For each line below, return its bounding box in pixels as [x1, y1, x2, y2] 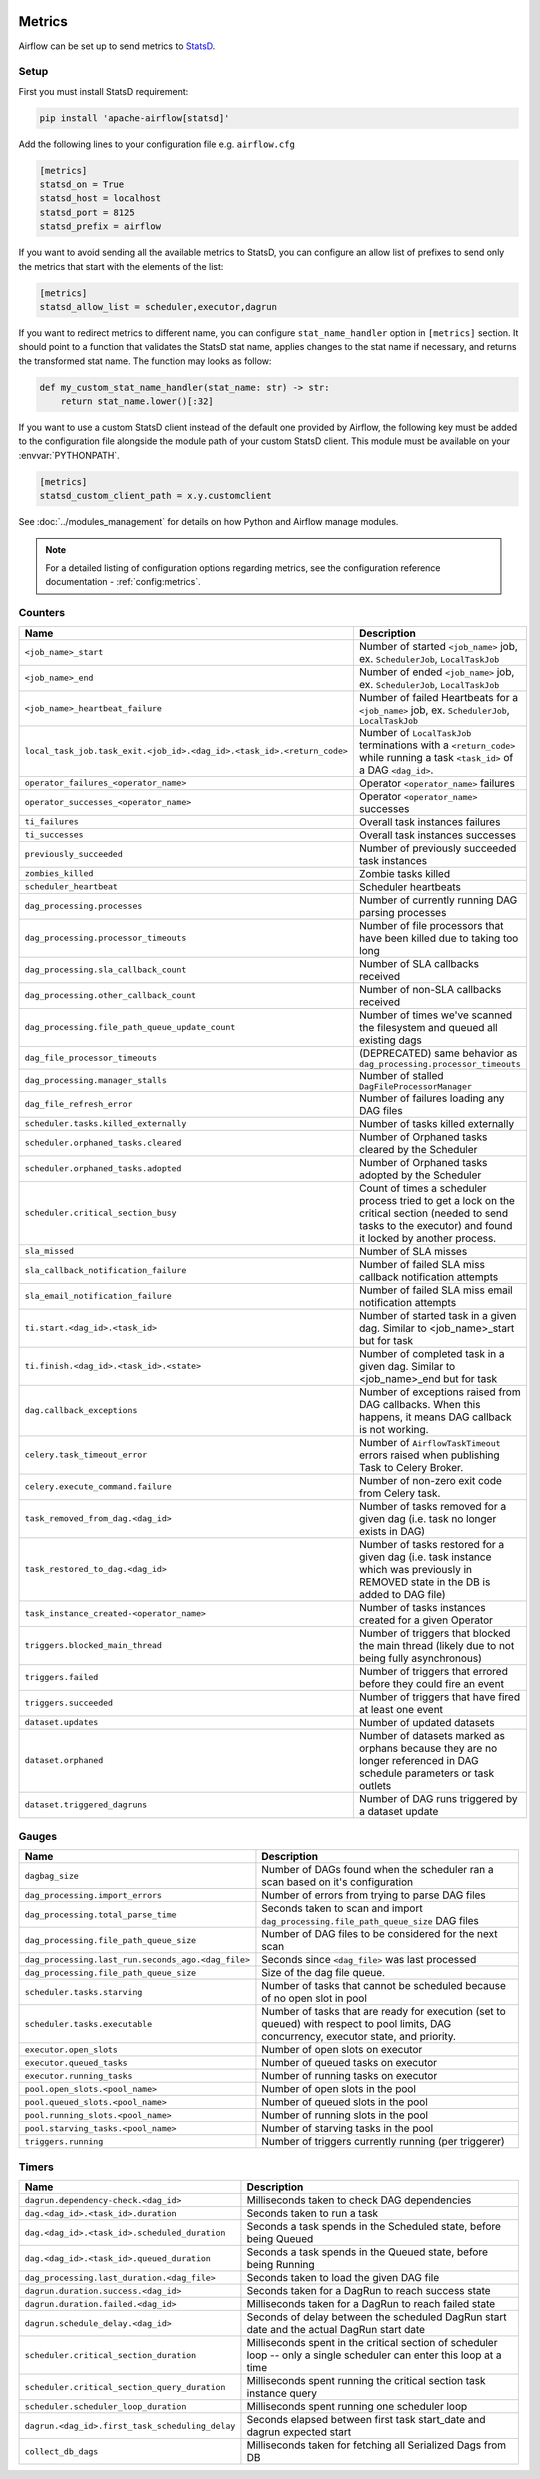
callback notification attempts [358, 1270, 499, 1284]
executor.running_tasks [24, 2070, 133, 2081]
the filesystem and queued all [358, 1020, 499, 1034]
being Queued [246, 2232, 314, 2245]
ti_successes [24, 830, 84, 840]
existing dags [358, 1033, 422, 1047]
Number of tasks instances [358, 1600, 486, 1614]
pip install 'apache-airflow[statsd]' [39, 112, 230, 124]
